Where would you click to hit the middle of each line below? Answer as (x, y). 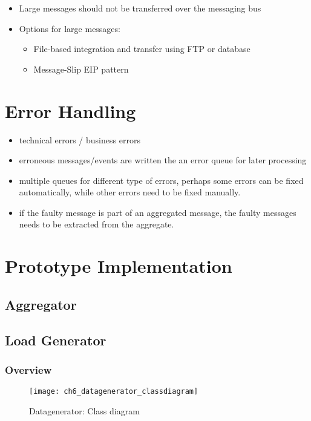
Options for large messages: (70, 28)
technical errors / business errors (80, 139)
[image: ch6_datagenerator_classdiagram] (114, 392)
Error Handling (70, 110)
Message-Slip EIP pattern (81, 69)
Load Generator (56, 340)
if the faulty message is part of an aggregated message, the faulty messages (158, 212)
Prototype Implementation (119, 266)
